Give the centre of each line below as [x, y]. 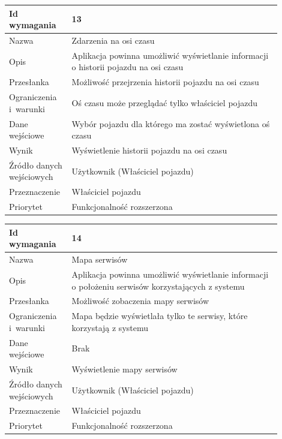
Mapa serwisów [100, 259]
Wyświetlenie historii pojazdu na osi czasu [149, 150]
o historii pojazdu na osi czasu [127, 67]
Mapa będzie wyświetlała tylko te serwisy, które [160, 316]
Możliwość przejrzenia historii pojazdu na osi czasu [165, 82]
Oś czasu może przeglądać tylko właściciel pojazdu [165, 102]
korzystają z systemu [110, 327]
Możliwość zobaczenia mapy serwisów [140, 301]
